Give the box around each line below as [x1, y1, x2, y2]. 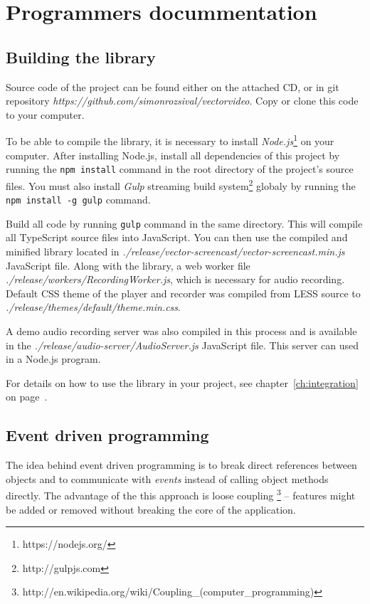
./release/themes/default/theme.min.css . [6, 300, 181, 314]
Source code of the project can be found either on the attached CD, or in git [6, 79, 339, 94]
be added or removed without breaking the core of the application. [6, 502, 296, 516]
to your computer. [6, 107, 85, 122]
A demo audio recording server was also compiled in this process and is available [6, 323, 357, 338]
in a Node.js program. [6, 351, 101, 366]
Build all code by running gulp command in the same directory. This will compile [6, 216, 363, 231]
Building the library [6, 46, 156, 68]
